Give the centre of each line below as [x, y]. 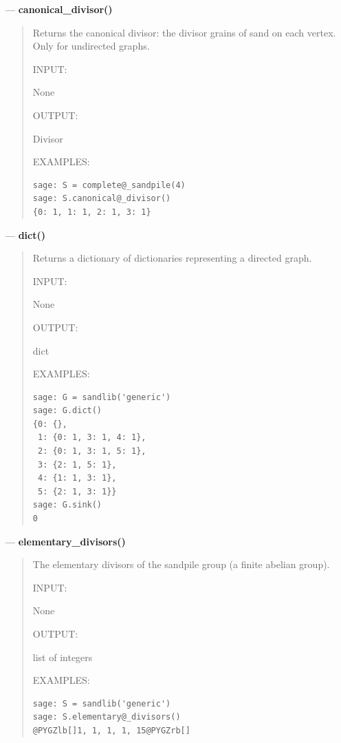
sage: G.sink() [67, 505]
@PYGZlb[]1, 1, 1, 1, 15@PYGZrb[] [111, 730]
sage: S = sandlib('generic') [102, 703]
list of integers [63, 657]
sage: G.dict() [67, 411]
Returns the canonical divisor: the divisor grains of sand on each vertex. [184, 32]
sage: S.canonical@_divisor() [102, 199]
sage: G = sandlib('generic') [102, 397]
